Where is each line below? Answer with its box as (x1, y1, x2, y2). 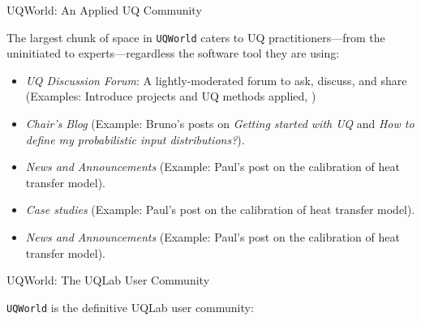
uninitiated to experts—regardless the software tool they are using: (6, 45, 340, 62)
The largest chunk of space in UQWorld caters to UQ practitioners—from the (6, 28, 385, 45)
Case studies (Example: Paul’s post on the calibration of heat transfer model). (25, 201, 415, 218)
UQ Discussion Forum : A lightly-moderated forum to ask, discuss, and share (25, 71, 407, 88)
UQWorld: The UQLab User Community (6, 272, 210, 289)
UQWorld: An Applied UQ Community (6, 2, 202, 18)
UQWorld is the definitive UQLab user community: (6, 298, 254, 315)
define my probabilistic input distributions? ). (25, 131, 245, 148)
